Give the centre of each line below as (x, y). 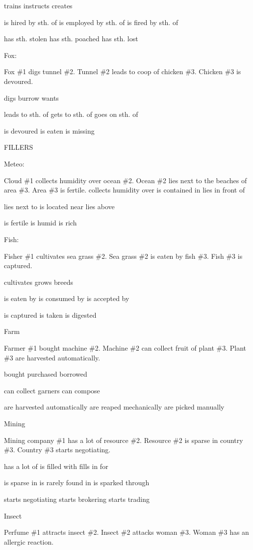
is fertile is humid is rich (40, 223)
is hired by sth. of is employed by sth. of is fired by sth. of (91, 22)
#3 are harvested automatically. (52, 357)
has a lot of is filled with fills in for (56, 466)
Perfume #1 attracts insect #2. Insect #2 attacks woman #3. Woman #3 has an (126, 532)
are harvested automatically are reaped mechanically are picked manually (114, 407)
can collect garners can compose (52, 390)
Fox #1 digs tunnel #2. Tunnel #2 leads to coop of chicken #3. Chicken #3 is (123, 71)
